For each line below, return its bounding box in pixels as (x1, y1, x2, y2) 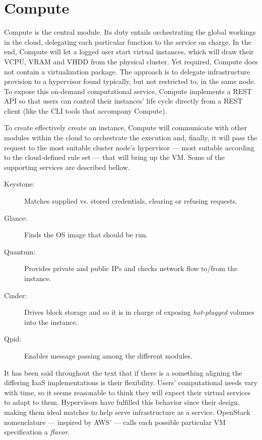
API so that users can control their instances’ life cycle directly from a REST (4, 96, 243, 106)
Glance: (4, 212, 27, 223)
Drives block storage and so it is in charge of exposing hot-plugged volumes (24, 307, 254, 317)
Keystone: (4, 179, 35, 189)
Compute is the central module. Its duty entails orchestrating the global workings (4, 27, 256, 37)
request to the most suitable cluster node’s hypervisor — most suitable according (4, 142, 255, 152)
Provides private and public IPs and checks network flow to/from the (24, 263, 238, 274)
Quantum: (4, 246, 35, 256)
